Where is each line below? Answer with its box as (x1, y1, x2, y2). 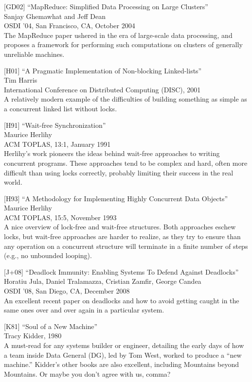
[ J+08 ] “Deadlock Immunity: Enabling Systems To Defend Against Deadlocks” (4, 266, 239, 277)
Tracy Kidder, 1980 (4, 330, 62, 341)
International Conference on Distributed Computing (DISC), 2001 (4, 84, 201, 94)
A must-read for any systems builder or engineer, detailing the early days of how (4, 340, 244, 350)
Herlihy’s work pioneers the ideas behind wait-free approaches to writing (4, 148, 220, 158)
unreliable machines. (4, 49, 65, 59)
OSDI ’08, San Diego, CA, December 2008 (4, 286, 130, 296)
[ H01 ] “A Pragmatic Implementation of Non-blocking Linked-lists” (4, 65, 202, 75)
